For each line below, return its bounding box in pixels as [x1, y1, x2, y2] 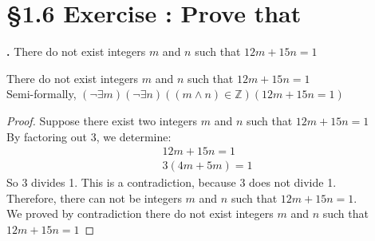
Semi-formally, [6, 85, 77, 102]
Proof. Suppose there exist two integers [6, 112, 198, 128]
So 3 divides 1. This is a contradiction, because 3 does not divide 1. [6, 174, 337, 191]
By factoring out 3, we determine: [6, 128, 172, 144]
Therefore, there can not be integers [6, 189, 182, 206]
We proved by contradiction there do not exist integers [6, 205, 274, 222]
